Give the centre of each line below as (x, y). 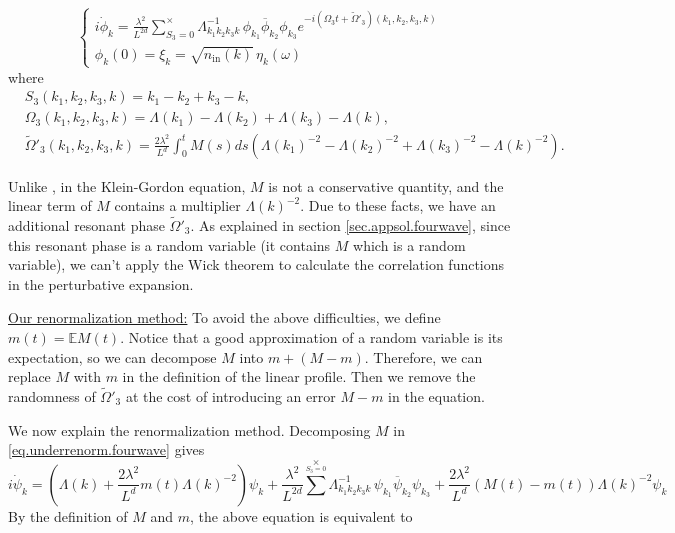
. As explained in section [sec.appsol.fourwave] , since (350, 224)
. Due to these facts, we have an (398, 205)
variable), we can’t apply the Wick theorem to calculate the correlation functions (256, 264)
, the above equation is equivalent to (301, 515)
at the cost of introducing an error (230, 395)
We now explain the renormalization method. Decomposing (189, 429)
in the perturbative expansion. (101, 283)
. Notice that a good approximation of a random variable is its (311, 336)
